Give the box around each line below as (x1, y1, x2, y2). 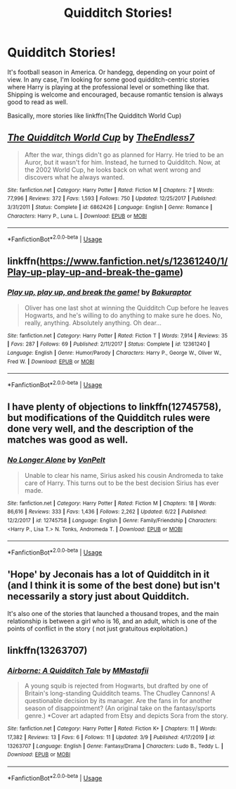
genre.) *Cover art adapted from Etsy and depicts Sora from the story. (24, 712, 228, 720)
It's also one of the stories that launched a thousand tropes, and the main (7, 609, 219, 617)
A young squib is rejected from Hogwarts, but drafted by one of (24, 681, 209, 690)
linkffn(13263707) (7, 645, 88, 657)
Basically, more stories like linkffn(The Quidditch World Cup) (7, 111, 182, 120)
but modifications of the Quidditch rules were (7, 412, 211, 424)
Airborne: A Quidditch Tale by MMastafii (7, 666, 149, 676)
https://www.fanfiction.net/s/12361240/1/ (39, 255, 228, 267)
